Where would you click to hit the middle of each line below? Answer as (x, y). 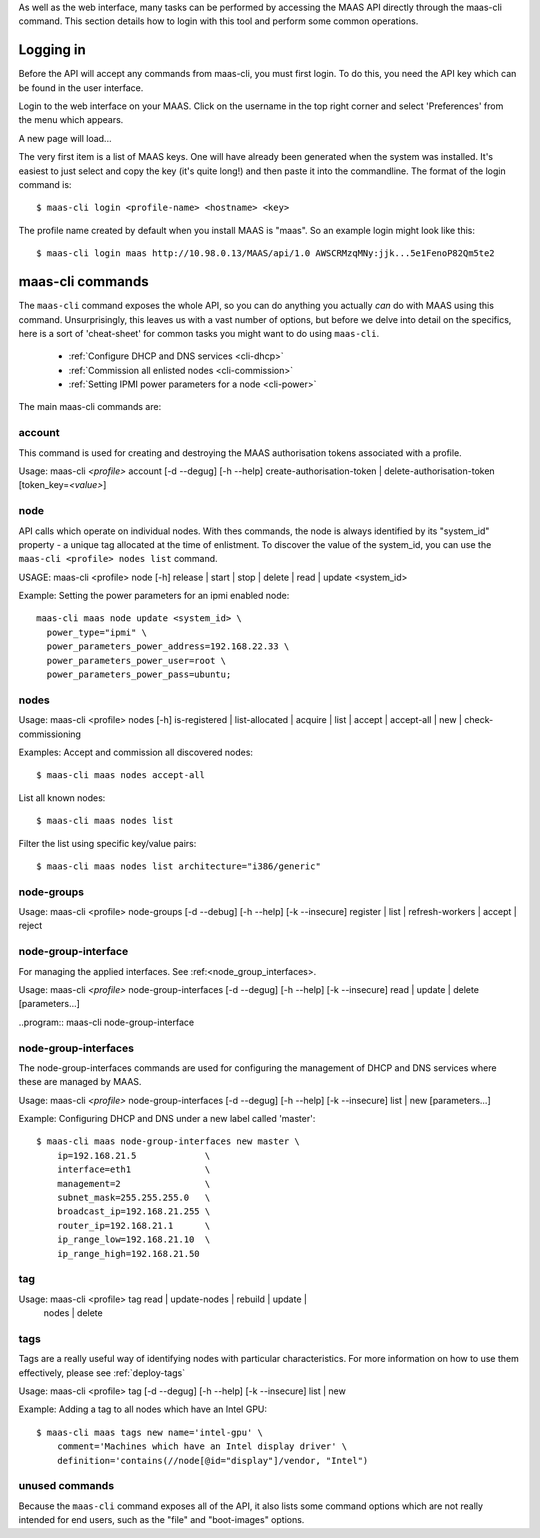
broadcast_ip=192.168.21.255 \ (133, 1211)
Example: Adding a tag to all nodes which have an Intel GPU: (143, 1409)
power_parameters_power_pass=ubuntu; (139, 674)
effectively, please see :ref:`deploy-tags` (101, 1372)
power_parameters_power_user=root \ (136, 660)
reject (30, 926)
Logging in (52, 50)
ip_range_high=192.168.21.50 (128, 1253)
